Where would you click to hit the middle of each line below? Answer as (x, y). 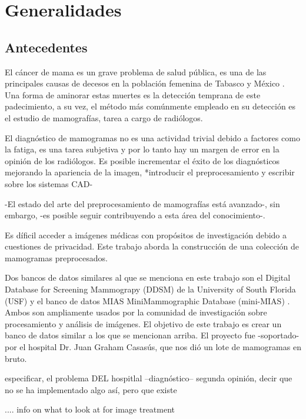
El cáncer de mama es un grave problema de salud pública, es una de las (136, 72)
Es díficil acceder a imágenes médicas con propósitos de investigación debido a (146, 235)
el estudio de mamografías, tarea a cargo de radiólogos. (104, 117)
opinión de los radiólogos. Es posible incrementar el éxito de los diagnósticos (142, 160)
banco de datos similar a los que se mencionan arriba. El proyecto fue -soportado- (152, 335)
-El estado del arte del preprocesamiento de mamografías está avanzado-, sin (142, 203)
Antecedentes (46, 47)
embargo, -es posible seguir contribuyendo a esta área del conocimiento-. (135, 215)
